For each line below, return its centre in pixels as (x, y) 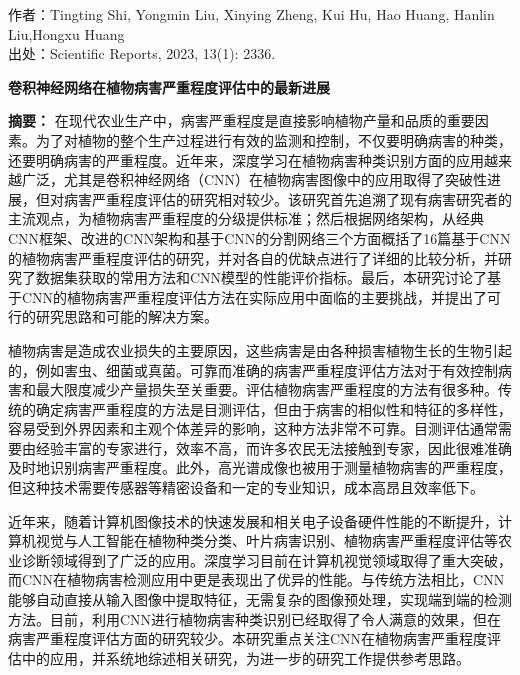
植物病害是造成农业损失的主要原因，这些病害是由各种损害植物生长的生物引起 (260, 349)
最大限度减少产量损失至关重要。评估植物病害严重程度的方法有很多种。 (266, 389)
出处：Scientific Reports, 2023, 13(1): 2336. (142, 53)
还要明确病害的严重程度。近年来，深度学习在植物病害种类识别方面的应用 (246, 159)
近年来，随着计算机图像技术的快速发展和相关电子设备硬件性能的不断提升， (253, 520)
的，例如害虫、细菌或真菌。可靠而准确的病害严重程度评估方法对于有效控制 (253, 369)
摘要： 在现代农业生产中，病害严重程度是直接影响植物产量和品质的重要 (241, 120)
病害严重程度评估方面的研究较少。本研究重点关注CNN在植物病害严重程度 (248, 638)
